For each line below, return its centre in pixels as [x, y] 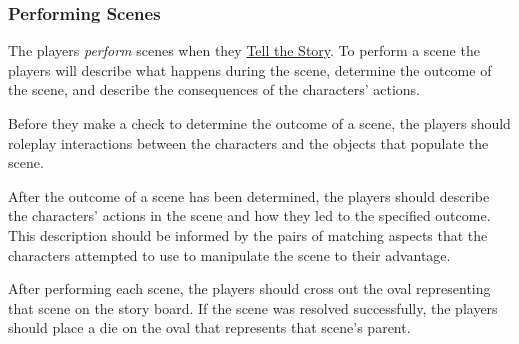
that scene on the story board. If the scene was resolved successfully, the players [253, 307]
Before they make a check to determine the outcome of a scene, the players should [259, 123]
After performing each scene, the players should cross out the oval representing [249, 288]
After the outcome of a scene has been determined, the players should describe [249, 195]
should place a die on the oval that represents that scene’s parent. [209, 327]
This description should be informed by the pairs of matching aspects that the [248, 234]
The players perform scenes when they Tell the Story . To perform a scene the [244, 50]
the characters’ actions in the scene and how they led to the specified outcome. [249, 215]
